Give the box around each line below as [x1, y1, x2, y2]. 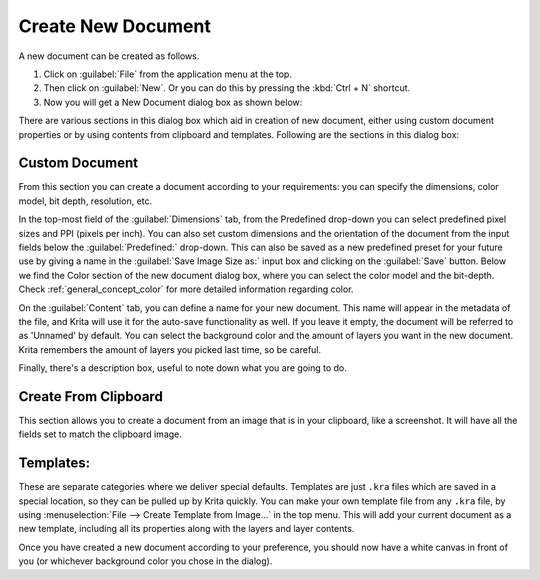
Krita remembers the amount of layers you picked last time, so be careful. [18, 343, 322, 355]
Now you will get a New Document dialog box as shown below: [43, 96, 303, 108]
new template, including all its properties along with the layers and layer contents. [18, 523, 355, 535]
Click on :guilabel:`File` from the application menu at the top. [43, 68, 292, 80]
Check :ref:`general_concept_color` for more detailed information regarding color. [18, 283, 354, 295]
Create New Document [18, 15, 212, 37]
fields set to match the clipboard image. [18, 428, 182, 440]
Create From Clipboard [18, 388, 164, 405]
